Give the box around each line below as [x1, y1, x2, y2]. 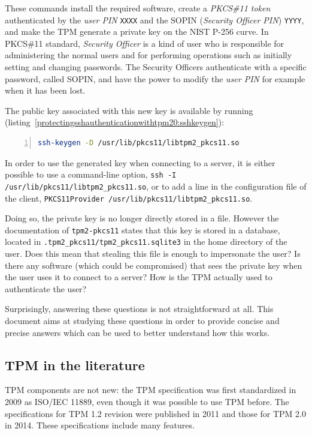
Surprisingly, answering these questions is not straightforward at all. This [5, 302, 274, 315]
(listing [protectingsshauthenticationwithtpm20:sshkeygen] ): [5, 116, 225, 128]
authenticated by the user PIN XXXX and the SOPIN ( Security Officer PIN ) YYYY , [5, 13, 304, 26]
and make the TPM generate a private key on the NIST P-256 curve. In [5, 25, 269, 38]
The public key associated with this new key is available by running [5, 104, 253, 116]
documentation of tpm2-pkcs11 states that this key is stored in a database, [5, 223, 280, 236]
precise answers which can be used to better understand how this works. [5, 326, 270, 338]
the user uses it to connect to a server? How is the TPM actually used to [5, 271, 272, 283]
